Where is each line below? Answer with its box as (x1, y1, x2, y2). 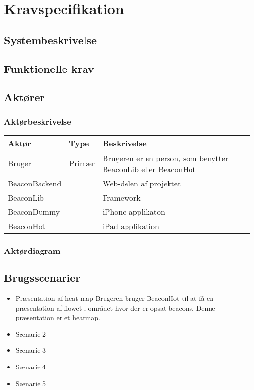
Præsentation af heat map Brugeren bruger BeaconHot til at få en (15, 293, 214, 303)
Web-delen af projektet (103, 177, 181, 189)
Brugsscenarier (4, 270, 81, 285)
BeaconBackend (8, 177, 62, 189)
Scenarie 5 (15, 378, 46, 388)
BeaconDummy (8, 206, 60, 217)
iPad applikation (103, 220, 159, 231)
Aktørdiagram (4, 244, 61, 256)
